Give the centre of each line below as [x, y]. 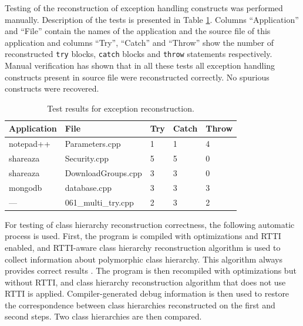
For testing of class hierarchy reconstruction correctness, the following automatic [150, 224]
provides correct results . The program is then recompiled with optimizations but [151, 270]
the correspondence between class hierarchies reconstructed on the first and [140, 305]
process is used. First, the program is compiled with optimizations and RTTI [143, 236]
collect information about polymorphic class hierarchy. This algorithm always [144, 259]
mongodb [26, 187]
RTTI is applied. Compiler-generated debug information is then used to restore [147, 293]
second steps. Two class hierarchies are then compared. [103, 316]
